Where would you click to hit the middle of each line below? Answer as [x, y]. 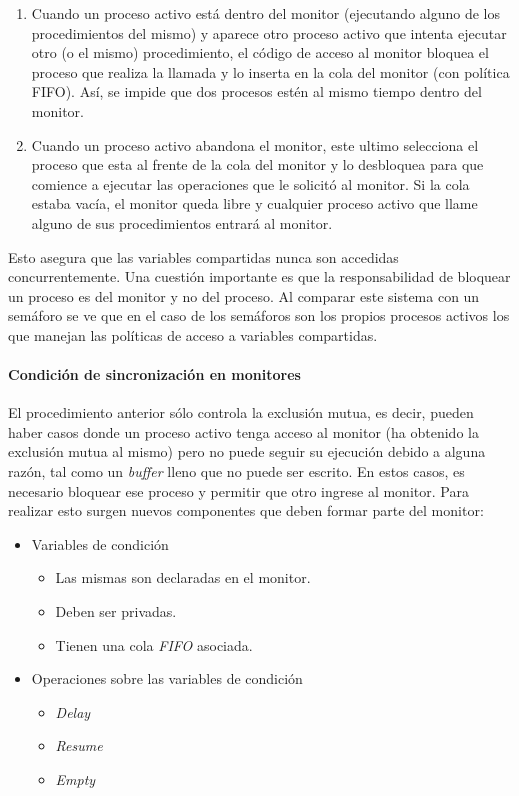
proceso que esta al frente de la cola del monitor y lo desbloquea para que [257, 164]
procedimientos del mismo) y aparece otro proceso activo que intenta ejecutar [269, 32]
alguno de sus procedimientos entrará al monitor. [182, 222]
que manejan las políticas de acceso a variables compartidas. [193, 334]
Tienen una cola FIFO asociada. [154, 644]
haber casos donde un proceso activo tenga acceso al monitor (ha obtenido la [243, 431]
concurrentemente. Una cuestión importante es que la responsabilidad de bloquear [259, 276]
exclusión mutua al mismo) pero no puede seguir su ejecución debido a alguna [247, 451]
